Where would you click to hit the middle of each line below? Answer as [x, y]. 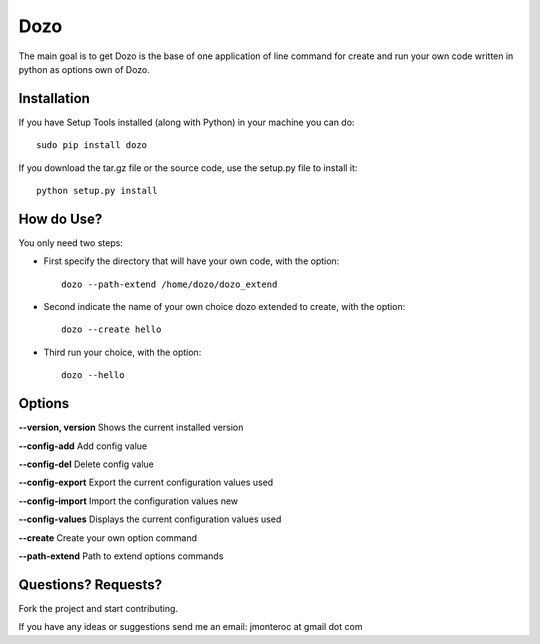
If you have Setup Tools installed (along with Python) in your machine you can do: [186, 122]
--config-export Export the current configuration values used [146, 482]
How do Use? [60, 218]
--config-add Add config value [83, 446]
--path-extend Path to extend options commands [121, 556]
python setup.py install [97, 191]
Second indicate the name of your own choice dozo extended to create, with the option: [224, 307]
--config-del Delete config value [86, 464]
